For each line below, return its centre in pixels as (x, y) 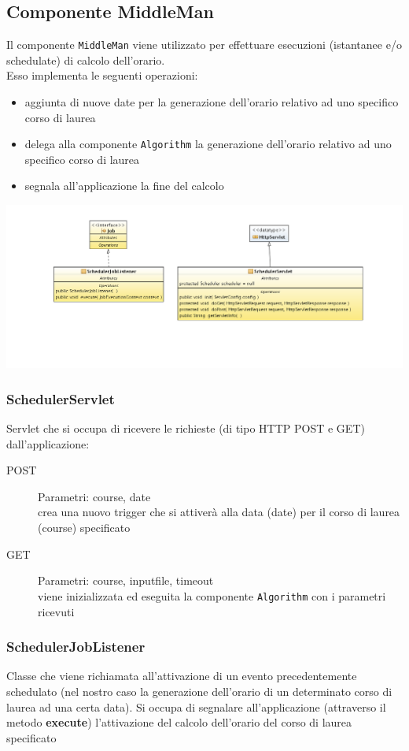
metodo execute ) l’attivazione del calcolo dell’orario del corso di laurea (179, 722)
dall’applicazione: (48, 443)
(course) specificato (84, 528)
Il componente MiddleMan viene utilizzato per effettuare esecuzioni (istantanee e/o (204, 45)
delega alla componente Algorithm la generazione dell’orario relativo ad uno (208, 144)
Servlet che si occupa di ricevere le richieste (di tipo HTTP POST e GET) (186, 428)
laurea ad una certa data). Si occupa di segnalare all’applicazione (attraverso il (196, 706)
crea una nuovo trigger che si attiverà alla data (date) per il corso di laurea (219, 512)
